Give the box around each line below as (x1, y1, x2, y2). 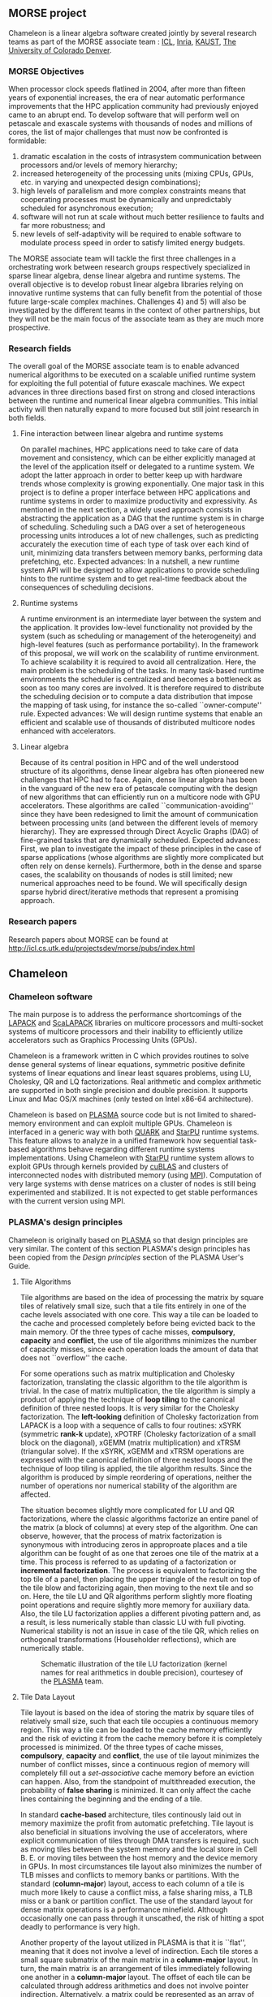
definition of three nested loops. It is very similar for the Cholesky (19, 1403, 240, 1412)
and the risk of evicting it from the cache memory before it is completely (19, 1733, 262, 1743)
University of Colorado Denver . (8, 45, 112, 55)
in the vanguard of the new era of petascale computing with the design (19, 784, 258, 793)
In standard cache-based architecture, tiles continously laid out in (19, 1809, 242, 1819)
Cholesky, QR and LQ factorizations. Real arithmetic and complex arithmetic (8, 1077, 261, 1087)
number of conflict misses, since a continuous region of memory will (19, 1759, 250, 1769)
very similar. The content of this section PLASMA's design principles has (8, 1243, 251, 1253)
